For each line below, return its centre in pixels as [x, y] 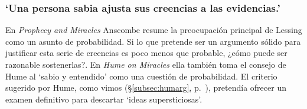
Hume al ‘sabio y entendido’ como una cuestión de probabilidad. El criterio [141, 76]
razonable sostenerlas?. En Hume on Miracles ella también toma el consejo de [146, 64]
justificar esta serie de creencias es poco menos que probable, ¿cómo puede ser [146, 53]
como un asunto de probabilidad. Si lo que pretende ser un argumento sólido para [153, 41]
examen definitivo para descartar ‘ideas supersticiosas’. [104, 99]
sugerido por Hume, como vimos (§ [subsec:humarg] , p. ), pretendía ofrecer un [146, 87]
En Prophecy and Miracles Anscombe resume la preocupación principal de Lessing [154, 30]
